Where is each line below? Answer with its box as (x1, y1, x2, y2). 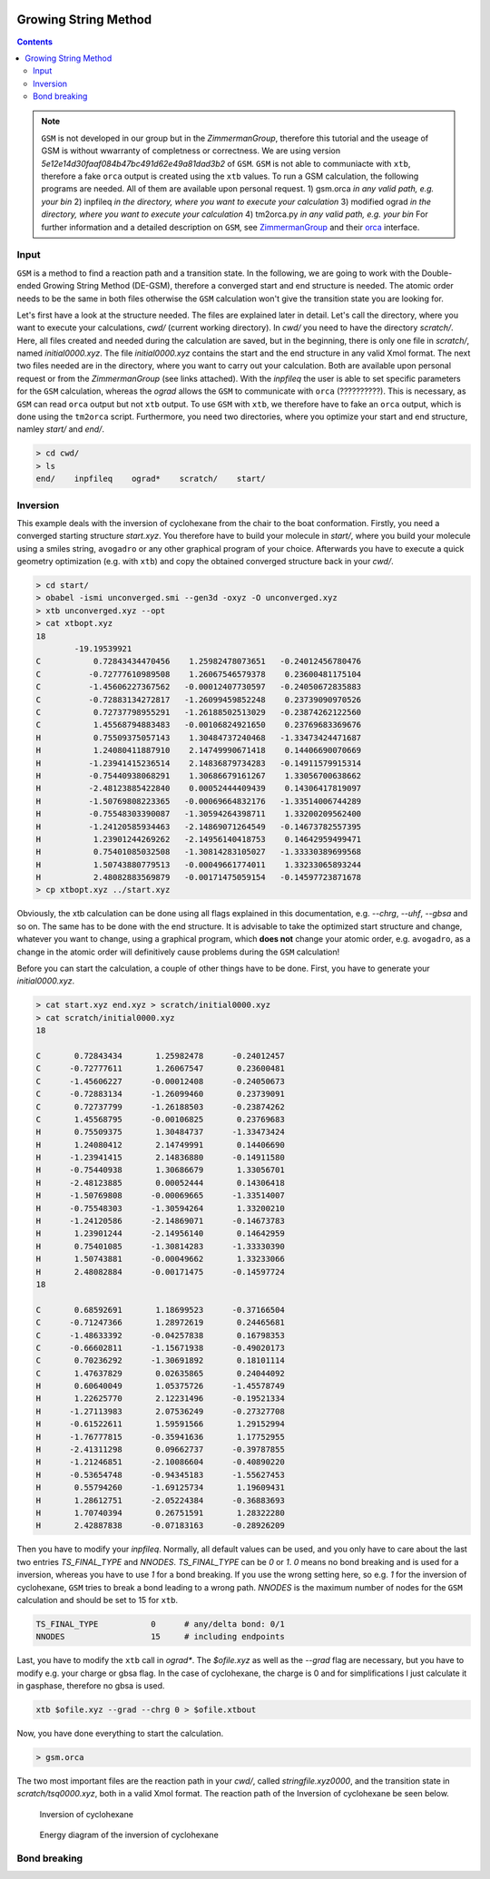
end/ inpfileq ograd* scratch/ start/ (35, 474, 267, 484)
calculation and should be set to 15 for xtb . (16, 1594, 179, 1605)
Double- (421, 268, 453, 279)
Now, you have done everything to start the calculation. (16, 1728, 224, 1739)
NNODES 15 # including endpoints (35, 1631, 285, 1642)
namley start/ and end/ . (16, 424, 104, 435)
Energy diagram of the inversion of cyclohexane (39, 1829, 220, 1841)
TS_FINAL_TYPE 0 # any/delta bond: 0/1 (35, 1619, 285, 1629)
